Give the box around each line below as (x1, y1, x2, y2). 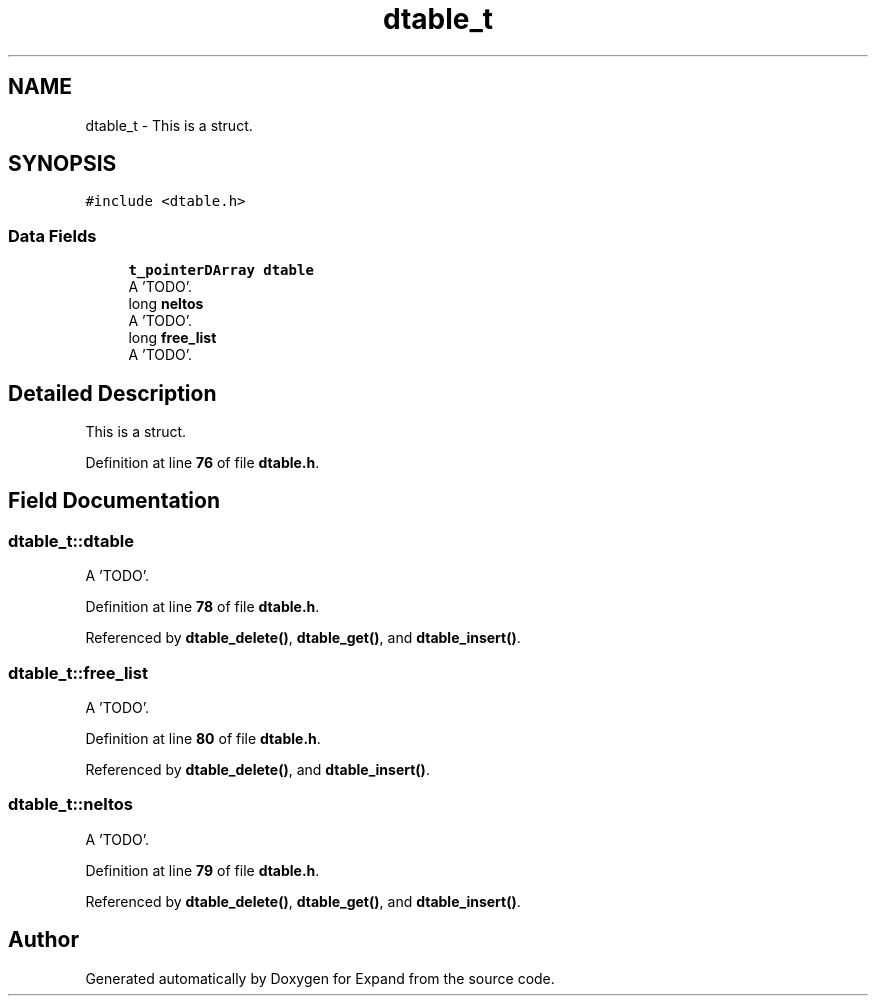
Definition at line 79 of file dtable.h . (85, 861, 320, 879)
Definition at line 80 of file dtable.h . (85, 730, 321, 747)
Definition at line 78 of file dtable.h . (85, 598, 320, 616)
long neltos (128, 295, 204, 313)
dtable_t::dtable (8, 530, 134, 551)
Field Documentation (8, 488, 220, 514)
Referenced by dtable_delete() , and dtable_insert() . (85, 761, 430, 778)
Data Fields (8, 225, 97, 246)
